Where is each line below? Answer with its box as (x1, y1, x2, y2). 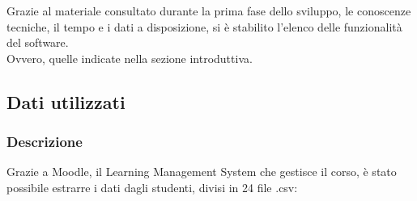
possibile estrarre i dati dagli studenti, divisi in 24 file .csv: (6, 178, 298, 195)
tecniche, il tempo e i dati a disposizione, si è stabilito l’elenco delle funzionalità (6, 18, 402, 35)
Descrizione (6, 132, 83, 152)
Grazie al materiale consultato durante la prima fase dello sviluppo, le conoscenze (6, 2, 411, 19)
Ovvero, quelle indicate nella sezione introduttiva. (6, 49, 253, 66)
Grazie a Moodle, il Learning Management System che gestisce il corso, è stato (6, 163, 397, 180)
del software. (6, 34, 69, 51)
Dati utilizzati (6, 89, 126, 114)
